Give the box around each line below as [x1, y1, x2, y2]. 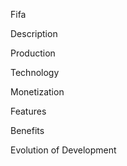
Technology [10, 67, 60, 78]
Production [10, 47, 56, 59]
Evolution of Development [10, 144, 117, 156]
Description [10, 28, 58, 39]
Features [10, 105, 47, 117]
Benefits [10, 125, 45, 136]
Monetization [10, 86, 65, 98]
